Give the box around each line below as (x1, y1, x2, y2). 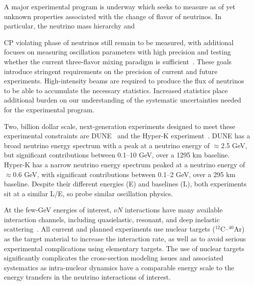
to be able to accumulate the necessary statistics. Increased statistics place (4, 85, 228, 95)
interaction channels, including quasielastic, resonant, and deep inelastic (4, 214, 220, 224)
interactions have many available (125, 205, 223, 215)
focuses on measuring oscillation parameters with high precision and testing (4, 47, 231, 57)
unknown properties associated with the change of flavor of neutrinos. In (4, 11, 222, 21)
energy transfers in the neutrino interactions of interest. (4, 272, 171, 282)
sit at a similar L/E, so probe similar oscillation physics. (4, 188, 173, 198)
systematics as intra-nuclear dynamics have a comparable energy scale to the (4, 262, 234, 272)
